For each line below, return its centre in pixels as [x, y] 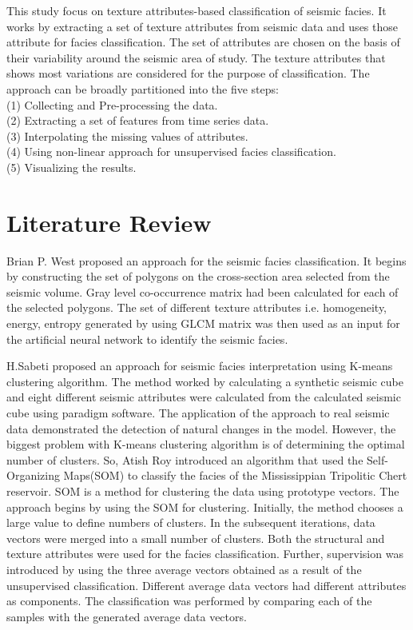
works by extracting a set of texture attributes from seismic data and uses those [202, 26]
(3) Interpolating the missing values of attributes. [127, 136]
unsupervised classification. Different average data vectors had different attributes [206, 585]
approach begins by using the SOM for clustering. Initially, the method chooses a [205, 506]
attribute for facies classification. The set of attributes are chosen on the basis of [203, 42]
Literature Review [109, 222]
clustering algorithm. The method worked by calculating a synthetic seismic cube [205, 381]
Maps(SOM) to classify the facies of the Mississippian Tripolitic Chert [235, 475]
